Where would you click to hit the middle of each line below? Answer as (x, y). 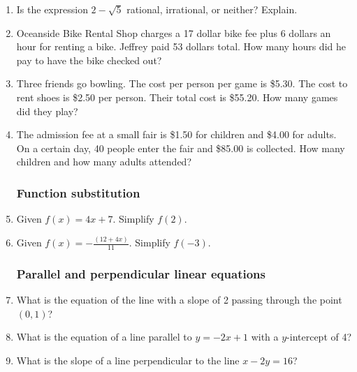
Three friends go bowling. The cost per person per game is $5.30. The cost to (182, 83)
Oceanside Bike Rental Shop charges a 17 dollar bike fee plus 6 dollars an (174, 32)
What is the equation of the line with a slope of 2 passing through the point (179, 300)
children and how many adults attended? (104, 162)
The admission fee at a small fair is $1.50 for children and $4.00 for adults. (176, 134)
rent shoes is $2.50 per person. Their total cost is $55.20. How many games (177, 97)
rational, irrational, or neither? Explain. (212, 9)
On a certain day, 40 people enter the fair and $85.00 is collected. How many (181, 148)
